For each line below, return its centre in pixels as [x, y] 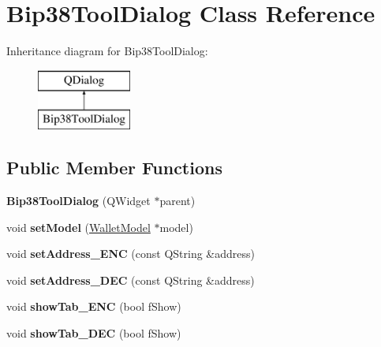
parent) [177, 201]
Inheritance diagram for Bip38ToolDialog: [107, 51]
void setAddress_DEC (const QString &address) [131, 280]
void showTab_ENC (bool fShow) [94, 306]
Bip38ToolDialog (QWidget [78, 201]
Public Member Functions [114, 168]
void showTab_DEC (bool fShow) [94, 333]
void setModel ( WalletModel [78, 227]
